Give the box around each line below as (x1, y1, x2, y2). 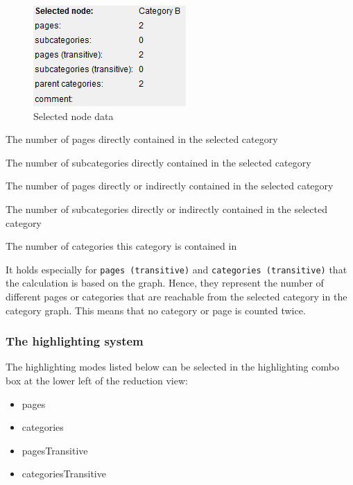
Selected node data (33, 108, 114, 123)
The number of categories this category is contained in (6, 239, 237, 253)
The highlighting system (6, 332, 144, 350)
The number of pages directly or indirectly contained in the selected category (6, 178, 334, 193)
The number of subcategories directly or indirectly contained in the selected (6, 201, 327, 216)
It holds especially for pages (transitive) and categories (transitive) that (6, 262, 347, 276)
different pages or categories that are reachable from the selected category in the (6, 289, 347, 303)
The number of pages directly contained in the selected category (6, 132, 278, 146)
